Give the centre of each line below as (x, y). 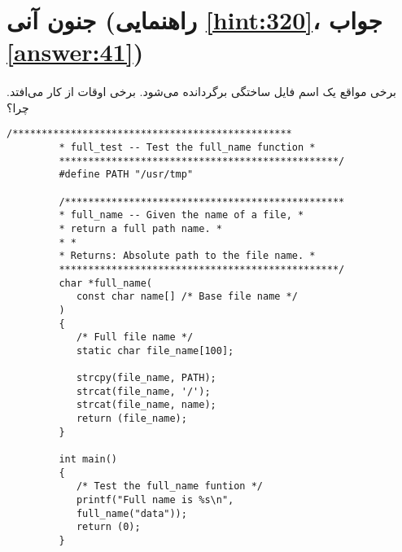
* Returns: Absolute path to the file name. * (187, 256)
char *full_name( (105, 283)
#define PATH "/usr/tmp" (126, 175)
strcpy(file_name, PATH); (146, 378)
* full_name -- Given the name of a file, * (181, 215)
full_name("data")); (131, 513)
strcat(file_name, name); (146, 405)
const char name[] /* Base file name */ (187, 297)
